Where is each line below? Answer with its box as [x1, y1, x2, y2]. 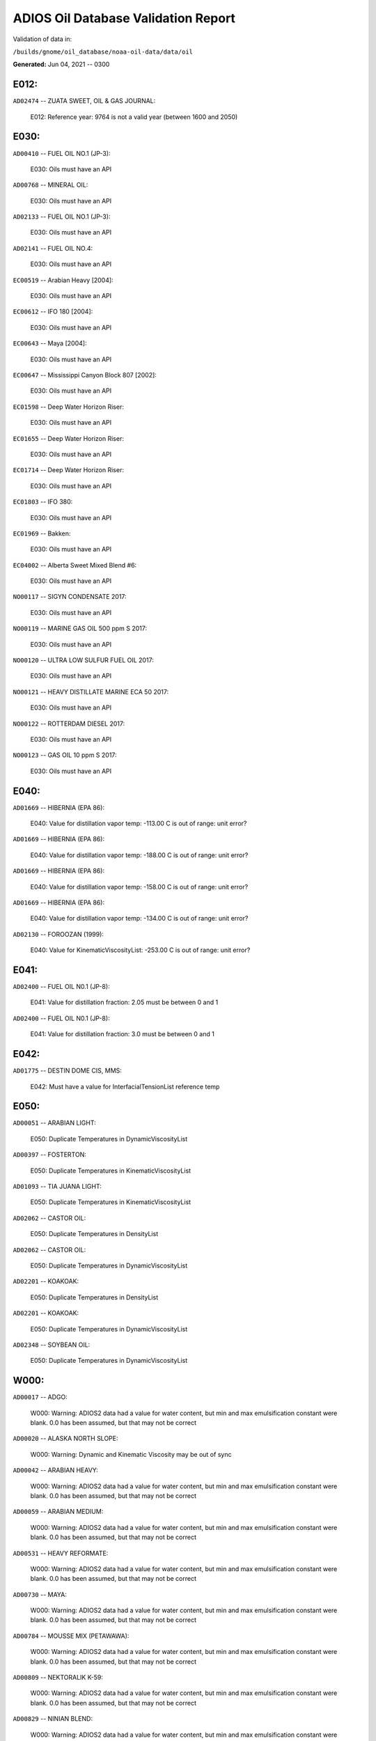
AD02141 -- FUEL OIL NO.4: [13, 244, 93, 252]
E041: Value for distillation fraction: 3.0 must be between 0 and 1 [30, 1030, 215, 1038]
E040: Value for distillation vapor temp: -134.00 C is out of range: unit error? [30, 914, 249, 923]
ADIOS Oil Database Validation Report [13, 10, 236, 26]
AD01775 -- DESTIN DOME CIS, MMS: [13, 1066, 122, 1075]
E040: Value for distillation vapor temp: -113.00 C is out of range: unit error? [30, 819, 247, 828]
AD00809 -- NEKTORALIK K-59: [13, 1673, 104, 1682]
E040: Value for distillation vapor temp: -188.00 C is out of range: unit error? [30, 850, 249, 859]
